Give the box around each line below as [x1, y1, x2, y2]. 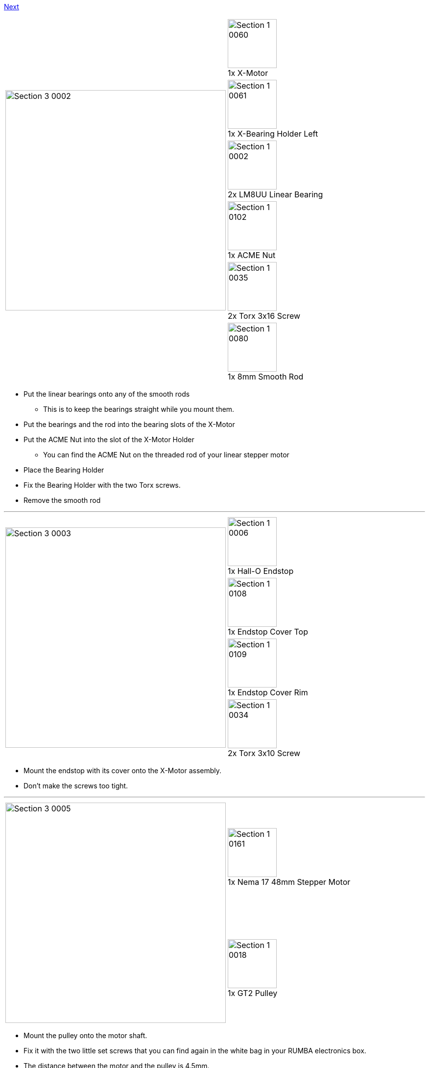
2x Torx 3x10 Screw [228, 748, 301, 758]
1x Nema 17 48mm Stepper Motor [228, 877, 351, 887]
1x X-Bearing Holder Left [228, 129, 318, 139]
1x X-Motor [228, 68, 268, 78]
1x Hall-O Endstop [228, 566, 294, 576]
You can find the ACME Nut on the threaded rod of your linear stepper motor [43, 451, 289, 459]
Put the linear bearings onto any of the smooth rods [24, 390, 190, 398]
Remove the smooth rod [24, 496, 101, 504]
